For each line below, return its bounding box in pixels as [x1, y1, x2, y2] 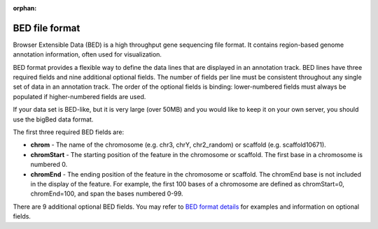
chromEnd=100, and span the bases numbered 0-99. [30, 189, 183, 198]
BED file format [13, 22, 80, 34]
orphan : [13, 4, 37, 12]
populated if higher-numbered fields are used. [13, 92, 146, 101]
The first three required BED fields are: [13, 128, 125, 136]
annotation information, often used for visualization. [13, 50, 162, 59]
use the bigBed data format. [13, 115, 94, 124]
